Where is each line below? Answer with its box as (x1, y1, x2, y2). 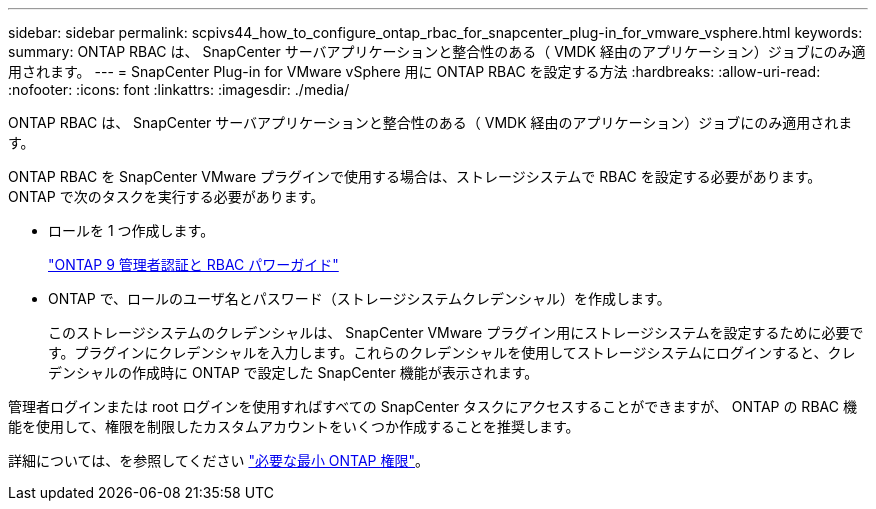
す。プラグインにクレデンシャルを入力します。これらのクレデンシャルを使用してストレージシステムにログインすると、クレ (48, 344, 856, 361)
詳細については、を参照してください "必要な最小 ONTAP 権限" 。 (8, 452, 430, 469)
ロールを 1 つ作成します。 (48, 222, 215, 239)
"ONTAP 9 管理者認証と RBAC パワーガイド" (48, 256, 339, 273)
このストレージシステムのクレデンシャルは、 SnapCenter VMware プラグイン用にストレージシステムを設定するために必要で (48, 324, 864, 341)
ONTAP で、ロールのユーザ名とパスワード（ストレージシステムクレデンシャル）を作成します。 (48, 290, 671, 307)
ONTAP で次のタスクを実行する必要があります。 (8, 188, 325, 205)
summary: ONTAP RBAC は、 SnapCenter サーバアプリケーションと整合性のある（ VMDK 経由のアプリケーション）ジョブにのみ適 (8, 43, 866, 60)
